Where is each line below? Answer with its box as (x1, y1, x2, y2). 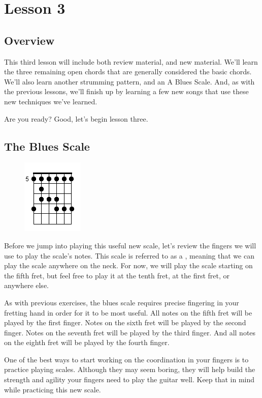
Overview (4, 32, 55, 48)
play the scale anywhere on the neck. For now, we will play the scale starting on (4, 260, 253, 271)
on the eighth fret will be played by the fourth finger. (4, 337, 170, 348)
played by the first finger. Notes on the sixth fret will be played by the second (4, 317, 246, 328)
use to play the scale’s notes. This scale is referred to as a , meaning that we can (4, 250, 254, 261)
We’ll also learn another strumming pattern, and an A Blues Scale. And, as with (4, 76, 255, 87)
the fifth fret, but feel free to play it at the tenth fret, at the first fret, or (4, 270, 230, 280)
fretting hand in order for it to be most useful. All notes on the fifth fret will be (4, 307, 252, 318)
